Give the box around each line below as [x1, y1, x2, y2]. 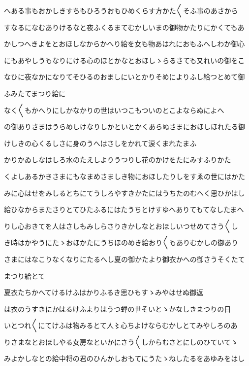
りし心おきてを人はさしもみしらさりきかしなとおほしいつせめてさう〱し [4, 220, 238, 231]
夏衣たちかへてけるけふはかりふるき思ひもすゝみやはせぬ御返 [4, 287, 204, 297]
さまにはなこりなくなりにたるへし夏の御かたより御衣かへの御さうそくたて [4, 254, 245, 264]
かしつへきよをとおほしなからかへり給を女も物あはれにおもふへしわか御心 [4, 38, 245, 49]
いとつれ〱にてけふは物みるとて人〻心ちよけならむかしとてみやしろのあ [4, 320, 238, 330]
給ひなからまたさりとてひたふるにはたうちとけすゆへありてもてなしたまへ [4, 204, 244, 215]
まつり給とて [4, 270, 45, 281]
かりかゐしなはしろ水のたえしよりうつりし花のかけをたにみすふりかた [4, 154, 231, 165]
